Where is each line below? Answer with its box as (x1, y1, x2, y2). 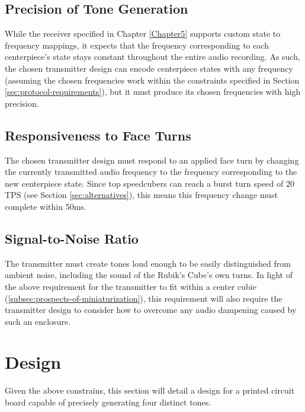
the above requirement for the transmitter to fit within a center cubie (5, 280, 256, 292)
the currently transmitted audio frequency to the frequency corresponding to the (5, 165, 297, 178)
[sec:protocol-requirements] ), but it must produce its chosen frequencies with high (5, 85, 301, 98)
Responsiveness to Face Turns (5, 126, 191, 144)
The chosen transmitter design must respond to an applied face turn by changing (5, 154, 299, 166)
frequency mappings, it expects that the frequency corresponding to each (5, 39, 269, 51)
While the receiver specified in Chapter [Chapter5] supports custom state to (5, 27, 281, 40)
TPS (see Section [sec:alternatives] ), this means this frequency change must (5, 189, 278, 201)
